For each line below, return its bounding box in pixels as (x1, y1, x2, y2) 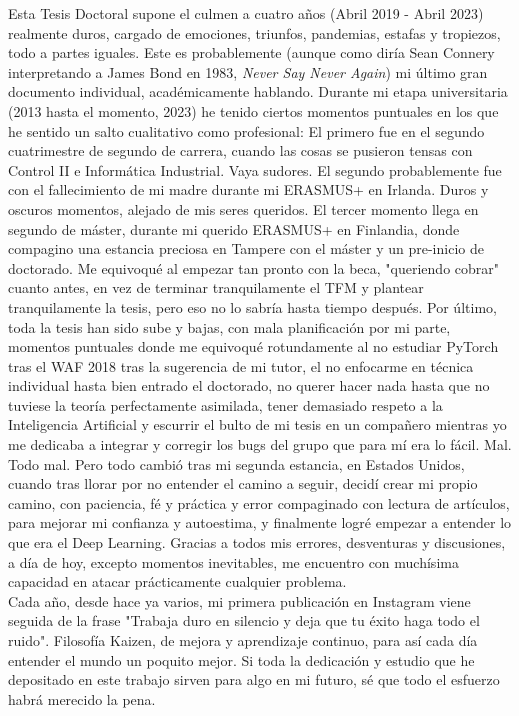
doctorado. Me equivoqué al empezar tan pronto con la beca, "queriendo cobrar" (8, 257, 500, 278)
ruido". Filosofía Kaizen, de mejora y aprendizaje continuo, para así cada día (8, 630, 478, 650)
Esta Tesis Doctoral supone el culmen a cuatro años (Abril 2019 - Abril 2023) (8, 3, 484, 23)
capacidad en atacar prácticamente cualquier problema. (8, 571, 347, 592)
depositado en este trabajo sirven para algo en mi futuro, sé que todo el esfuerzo (8, 669, 500, 690)
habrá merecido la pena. (8, 688, 156, 709)
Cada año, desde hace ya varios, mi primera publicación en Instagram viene (8, 590, 471, 611)
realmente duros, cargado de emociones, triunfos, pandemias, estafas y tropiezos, (8, 22, 501, 43)
